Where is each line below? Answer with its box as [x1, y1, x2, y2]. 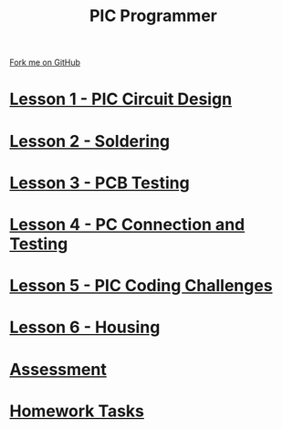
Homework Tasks [9, 401, 144, 421]
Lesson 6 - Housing [9, 317, 161, 338]
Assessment [9, 359, 107, 380]
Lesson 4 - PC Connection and [9, 214, 245, 235]
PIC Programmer [89, 5, 217, 26]
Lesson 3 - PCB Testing [9, 173, 190, 193]
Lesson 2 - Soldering [9, 131, 171, 152]
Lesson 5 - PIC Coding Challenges [9, 276, 273, 297]
